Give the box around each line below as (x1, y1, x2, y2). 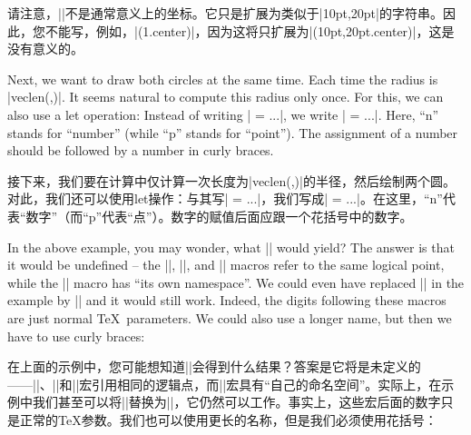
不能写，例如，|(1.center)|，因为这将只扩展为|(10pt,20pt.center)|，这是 (44, 21, 455, 40)
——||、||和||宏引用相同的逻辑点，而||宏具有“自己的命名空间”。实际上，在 (7, 374, 442, 393)
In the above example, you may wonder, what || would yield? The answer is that (7, 237, 455, 256)
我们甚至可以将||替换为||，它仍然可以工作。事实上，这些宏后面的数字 (32, 392, 441, 411)
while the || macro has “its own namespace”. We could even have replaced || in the (7, 272, 465, 292)
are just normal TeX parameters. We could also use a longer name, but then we (7, 308, 452, 327)
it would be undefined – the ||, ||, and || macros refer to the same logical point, (7, 255, 445, 274)
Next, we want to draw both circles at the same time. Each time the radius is (7, 69, 438, 88)
